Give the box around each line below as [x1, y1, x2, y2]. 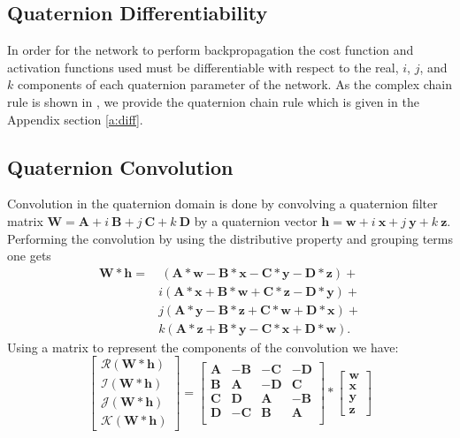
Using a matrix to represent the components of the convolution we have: [7, 337, 399, 356]
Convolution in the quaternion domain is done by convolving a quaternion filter [7, 194, 438, 213]
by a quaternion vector [194, 211, 318, 230]
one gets [7, 246, 51, 265]
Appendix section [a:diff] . [7, 109, 143, 128]
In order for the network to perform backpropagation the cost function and [7, 41, 414, 59]
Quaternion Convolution [7, 153, 234, 180]
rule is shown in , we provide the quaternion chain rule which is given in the [7, 92, 419, 110]
